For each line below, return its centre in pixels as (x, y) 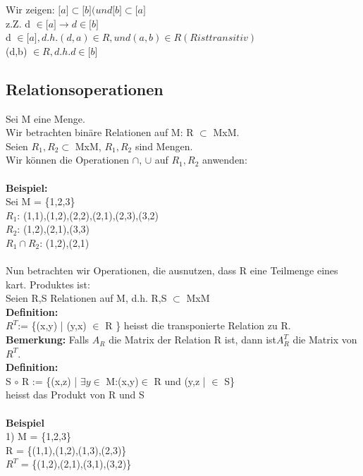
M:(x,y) (122, 380)
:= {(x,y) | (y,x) (52, 325)
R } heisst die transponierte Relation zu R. (198, 325)
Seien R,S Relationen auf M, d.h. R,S (86, 298)
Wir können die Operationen (68, 160)
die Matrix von (325, 340)
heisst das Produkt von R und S (75, 395)
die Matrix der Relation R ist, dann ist (193, 340)
